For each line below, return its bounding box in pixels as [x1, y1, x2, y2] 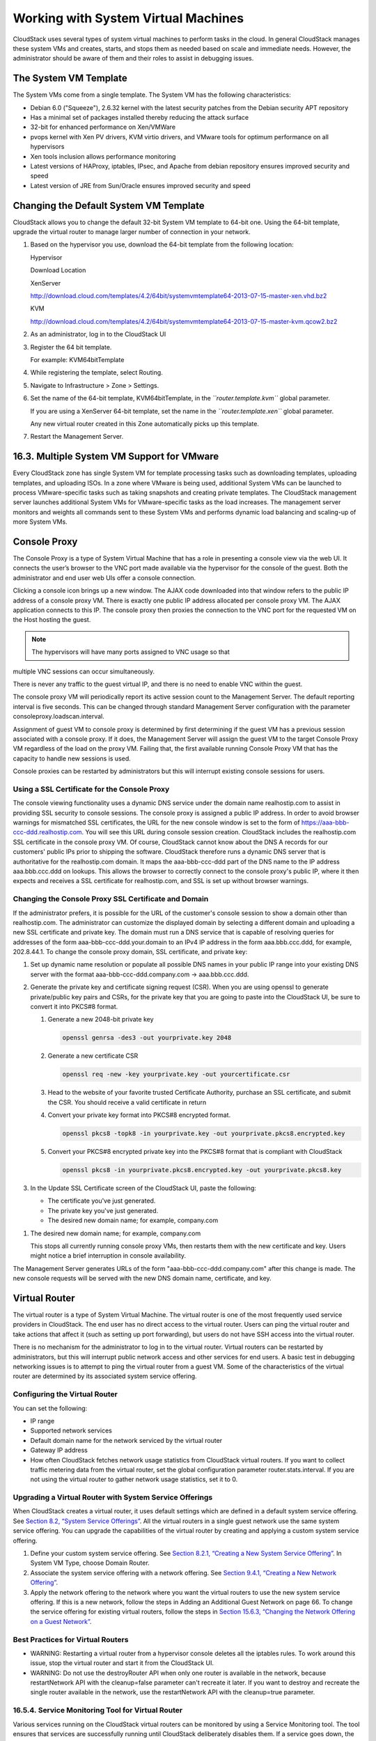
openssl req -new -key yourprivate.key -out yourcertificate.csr [62, 1070, 290, 1079]
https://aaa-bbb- [301, 818, 350, 827]
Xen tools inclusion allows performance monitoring [30, 152, 176, 160]
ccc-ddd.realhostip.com [13, 828, 83, 836]
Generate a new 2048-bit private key [47, 1015, 154, 1024]
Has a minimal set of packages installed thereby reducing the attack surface [30, 114, 249, 122]
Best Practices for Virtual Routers [13, 1634, 129, 1644]
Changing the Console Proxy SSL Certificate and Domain [13, 894, 209, 904]
